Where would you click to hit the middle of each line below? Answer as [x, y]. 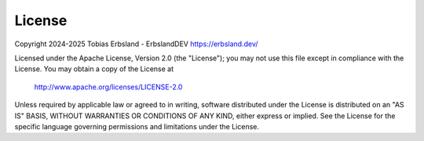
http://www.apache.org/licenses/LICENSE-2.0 [108, 87]
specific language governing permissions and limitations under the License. [137, 126]
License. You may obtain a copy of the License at [94, 69]
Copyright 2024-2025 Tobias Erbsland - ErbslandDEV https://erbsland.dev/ [136, 44]
